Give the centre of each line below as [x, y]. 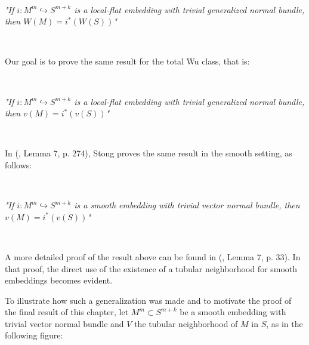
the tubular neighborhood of [186, 323]
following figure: [34, 335]
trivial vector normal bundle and [64, 323]
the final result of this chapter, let [67, 312]
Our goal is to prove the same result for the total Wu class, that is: [127, 61]
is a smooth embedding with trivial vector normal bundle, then [187, 205]
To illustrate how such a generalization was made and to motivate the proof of [148, 300]
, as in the [285, 323]
